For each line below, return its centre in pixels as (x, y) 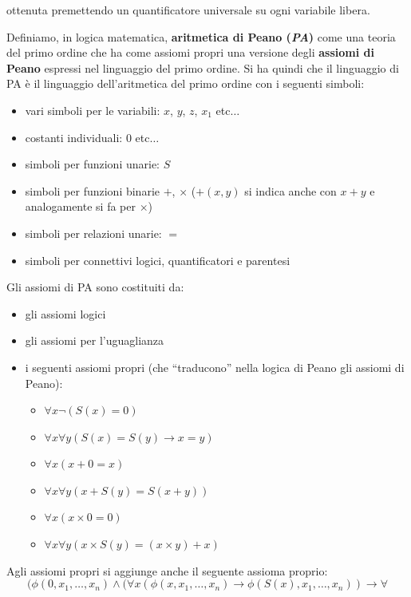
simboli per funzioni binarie (92, 190)
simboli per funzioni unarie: (92, 164)
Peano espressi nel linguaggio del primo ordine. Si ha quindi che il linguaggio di (203, 67)
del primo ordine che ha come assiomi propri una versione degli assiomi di (190, 52)
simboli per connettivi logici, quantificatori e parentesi (158, 260)
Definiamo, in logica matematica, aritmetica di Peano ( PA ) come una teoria (201, 36)
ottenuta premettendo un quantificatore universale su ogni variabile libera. (188, 10)
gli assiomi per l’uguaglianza (95, 340)
